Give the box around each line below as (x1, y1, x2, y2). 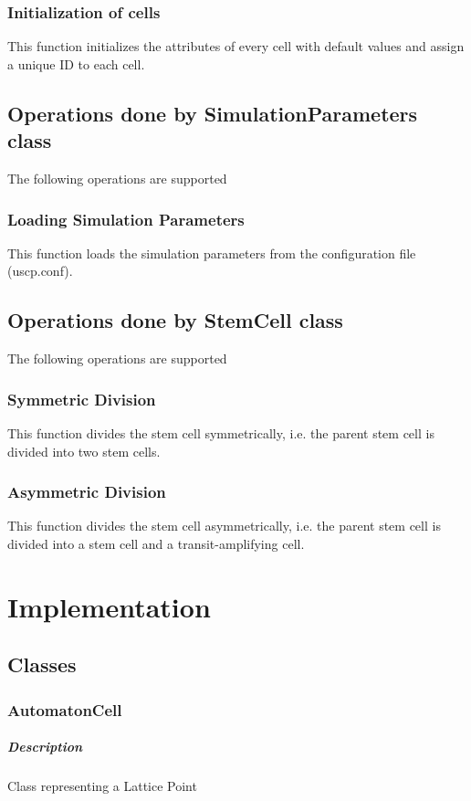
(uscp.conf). (7, 261, 73, 280)
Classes (7, 650, 77, 679)
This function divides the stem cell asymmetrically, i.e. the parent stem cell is (7, 516, 441, 535)
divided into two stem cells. (7, 441, 161, 460)
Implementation (7, 587, 211, 625)
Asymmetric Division (7, 480, 166, 503)
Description (7, 737, 83, 756)
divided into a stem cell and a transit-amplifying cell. (7, 534, 305, 553)
